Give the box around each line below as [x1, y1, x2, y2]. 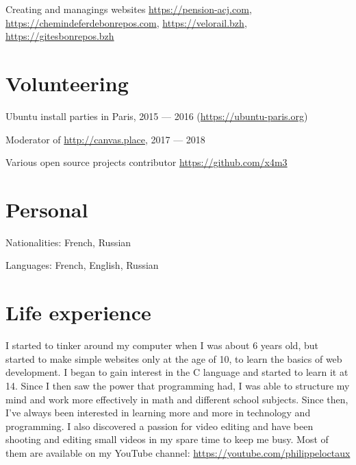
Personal [5, 195, 88, 223]
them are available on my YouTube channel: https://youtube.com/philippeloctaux [5, 445, 351, 460]
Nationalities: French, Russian [5, 235, 131, 249]
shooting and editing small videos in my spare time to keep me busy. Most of [5, 432, 329, 446]
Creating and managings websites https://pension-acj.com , [5, 2, 252, 16]
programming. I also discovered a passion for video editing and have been [5, 418, 314, 433]
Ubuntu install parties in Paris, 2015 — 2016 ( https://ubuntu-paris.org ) [5, 108, 308, 123]
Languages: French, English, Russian [5, 258, 159, 272]
